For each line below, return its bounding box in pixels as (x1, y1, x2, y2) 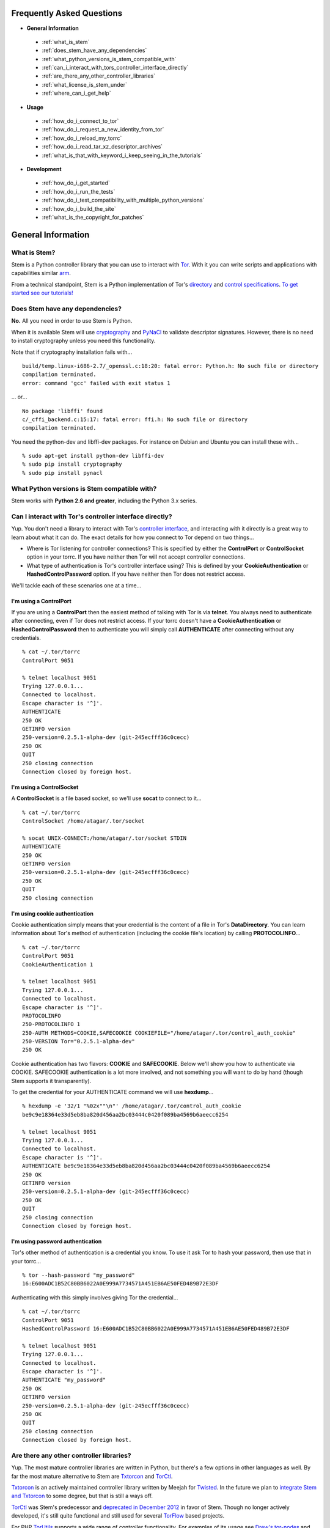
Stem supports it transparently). (11, 1077, 92, 1084)
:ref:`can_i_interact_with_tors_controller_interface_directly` (42, 64, 189, 72)
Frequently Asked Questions (11, 8, 123, 18)
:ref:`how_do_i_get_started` (42, 179, 110, 186)
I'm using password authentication (11, 1238, 102, 1245)
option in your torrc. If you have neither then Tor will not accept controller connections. (26, 553, 246, 560)
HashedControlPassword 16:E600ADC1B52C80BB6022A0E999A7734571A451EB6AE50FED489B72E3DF (22, 1325, 290, 1332)
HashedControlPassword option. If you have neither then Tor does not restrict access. (26, 570, 246, 578)
